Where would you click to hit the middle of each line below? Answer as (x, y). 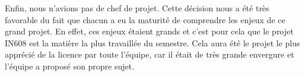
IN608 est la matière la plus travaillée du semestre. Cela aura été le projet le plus (152, 42)
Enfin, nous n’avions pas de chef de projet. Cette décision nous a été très (137, 8)
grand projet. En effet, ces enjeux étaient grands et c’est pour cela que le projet (149, 31)
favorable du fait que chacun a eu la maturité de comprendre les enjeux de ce (145, 19)
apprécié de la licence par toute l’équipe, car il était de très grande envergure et (150, 54)
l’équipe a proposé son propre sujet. (70, 66)
